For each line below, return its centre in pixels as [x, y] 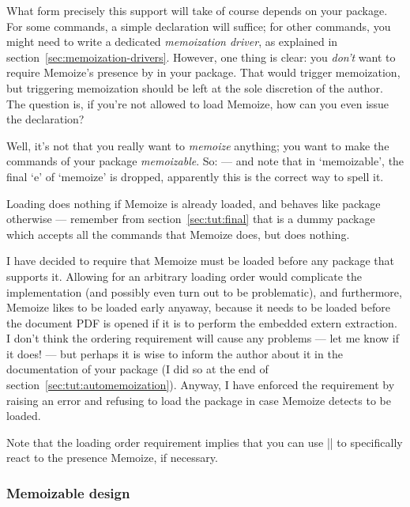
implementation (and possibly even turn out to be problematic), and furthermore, [204, 291]
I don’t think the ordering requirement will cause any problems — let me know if [203, 338]
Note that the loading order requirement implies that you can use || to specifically [205, 442]
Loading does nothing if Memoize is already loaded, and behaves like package [194, 203]
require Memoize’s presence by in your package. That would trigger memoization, [203, 72]
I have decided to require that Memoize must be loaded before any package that [200, 261]
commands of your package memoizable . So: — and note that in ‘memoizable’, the [205, 161]
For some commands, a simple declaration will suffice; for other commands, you [199, 26]
